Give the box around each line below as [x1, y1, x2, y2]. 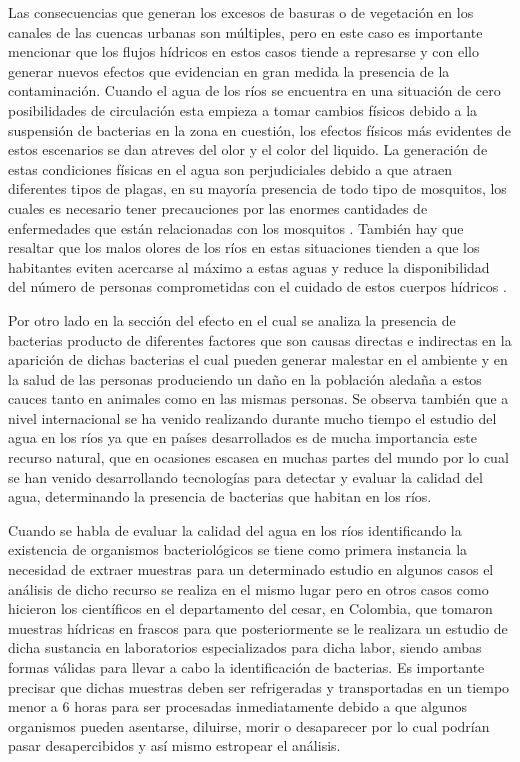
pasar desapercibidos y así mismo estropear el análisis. [8, 735, 341, 756]
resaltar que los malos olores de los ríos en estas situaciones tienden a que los [8, 237, 480, 258]
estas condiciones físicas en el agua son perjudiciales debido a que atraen [8, 158, 452, 179]
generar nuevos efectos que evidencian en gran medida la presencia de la [8, 60, 450, 81]
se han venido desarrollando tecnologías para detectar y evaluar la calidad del [8, 466, 483, 487]
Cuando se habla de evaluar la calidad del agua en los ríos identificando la [8, 519, 462, 540]
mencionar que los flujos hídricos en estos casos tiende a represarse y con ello [8, 41, 479, 62]
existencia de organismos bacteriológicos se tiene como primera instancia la [8, 539, 468, 560]
